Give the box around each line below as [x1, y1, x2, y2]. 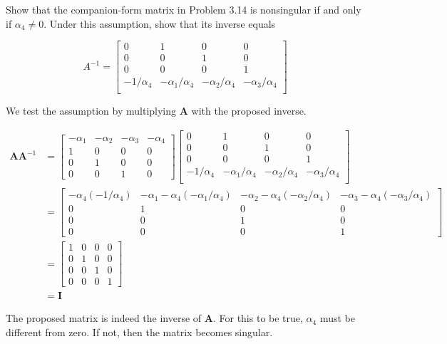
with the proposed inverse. [191, 103, 307, 118]
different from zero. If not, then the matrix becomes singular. [6, 325, 273, 340]
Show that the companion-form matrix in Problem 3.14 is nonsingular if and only [6, 2, 361, 16]
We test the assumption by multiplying [6, 103, 177, 118]
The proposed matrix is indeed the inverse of [6, 311, 202, 325]
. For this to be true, [212, 311, 303, 325]
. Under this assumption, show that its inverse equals [43, 16, 276, 31]
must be [319, 311, 355, 325]
